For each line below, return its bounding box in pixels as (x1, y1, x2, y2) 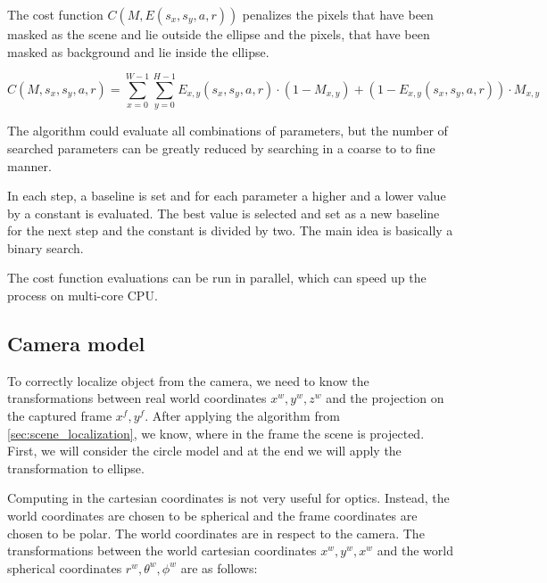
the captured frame (7, 406, 112, 425)
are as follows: (180, 558, 258, 577)
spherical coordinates (7, 558, 122, 577)
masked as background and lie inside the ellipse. (7, 42, 269, 61)
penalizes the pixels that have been (242, 5, 434, 23)
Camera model (7, 330, 145, 357)
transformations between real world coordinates (7, 389, 267, 407)
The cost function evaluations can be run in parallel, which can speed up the (7, 268, 427, 287)
